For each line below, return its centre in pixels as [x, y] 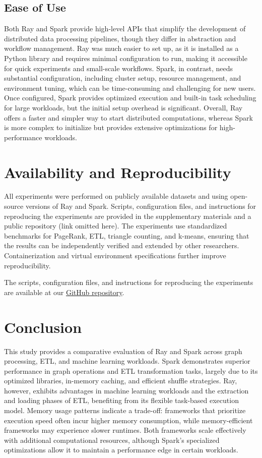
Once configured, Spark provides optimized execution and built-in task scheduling [130, 98]
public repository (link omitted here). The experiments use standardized [116, 226]
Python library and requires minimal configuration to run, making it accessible [126, 58]
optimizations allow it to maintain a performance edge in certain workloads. [121, 450]
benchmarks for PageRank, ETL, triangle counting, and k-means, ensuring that [127, 235]
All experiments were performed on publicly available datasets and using [116, 196]
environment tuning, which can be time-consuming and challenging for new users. [130, 88]
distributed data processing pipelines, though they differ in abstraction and [120, 38]
